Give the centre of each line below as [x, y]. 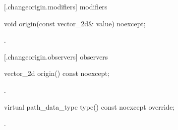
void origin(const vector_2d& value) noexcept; [75, 23]
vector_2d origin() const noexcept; [57, 73]
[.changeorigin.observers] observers [56, 56]
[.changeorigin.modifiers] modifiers [56, 6]
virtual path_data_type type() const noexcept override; [89, 106]
